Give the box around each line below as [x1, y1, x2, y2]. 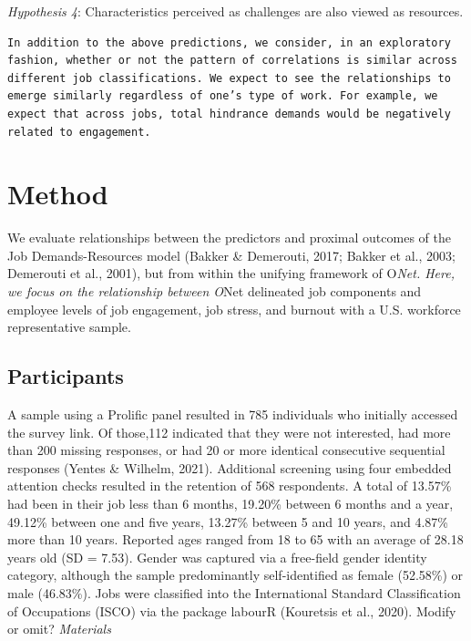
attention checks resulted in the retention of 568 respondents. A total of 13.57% [7, 476, 452, 495]
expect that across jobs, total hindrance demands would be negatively [7, 107, 451, 120]
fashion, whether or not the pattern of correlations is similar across [7, 54, 457, 67]
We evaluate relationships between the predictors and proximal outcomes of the [7, 228, 451, 247]
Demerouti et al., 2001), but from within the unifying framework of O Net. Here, [7, 264, 455, 283]
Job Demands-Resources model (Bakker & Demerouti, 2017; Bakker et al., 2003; [7, 245, 456, 264]
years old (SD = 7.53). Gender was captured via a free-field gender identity [7, 547, 427, 566]
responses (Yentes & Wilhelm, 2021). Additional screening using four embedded [7, 458, 452, 477]
